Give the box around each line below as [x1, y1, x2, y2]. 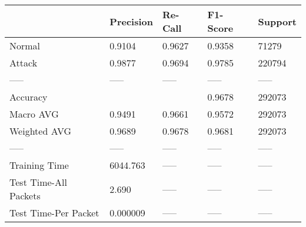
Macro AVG [9, 107, 59, 121]
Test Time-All [9, 175, 67, 189]
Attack [9, 56, 38, 69]
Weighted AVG [9, 124, 72, 138]
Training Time [9, 158, 69, 172]
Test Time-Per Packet [9, 206, 99, 219]
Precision [109, 14, 153, 28]
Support [258, 14, 297, 28]
